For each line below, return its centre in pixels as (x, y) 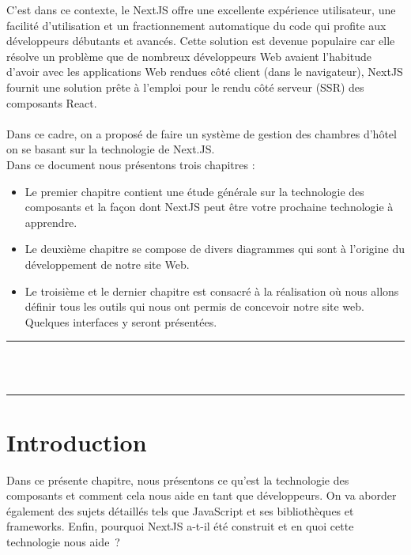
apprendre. (51, 222)
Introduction (77, 442)
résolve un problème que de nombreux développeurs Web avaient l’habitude (189, 56)
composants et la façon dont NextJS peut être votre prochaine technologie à (209, 207)
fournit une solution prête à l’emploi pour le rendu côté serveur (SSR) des (185, 87)
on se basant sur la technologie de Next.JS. (111, 149)
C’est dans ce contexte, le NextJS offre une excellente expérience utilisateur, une (201, 9)
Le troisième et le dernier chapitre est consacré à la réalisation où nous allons (212, 291)
